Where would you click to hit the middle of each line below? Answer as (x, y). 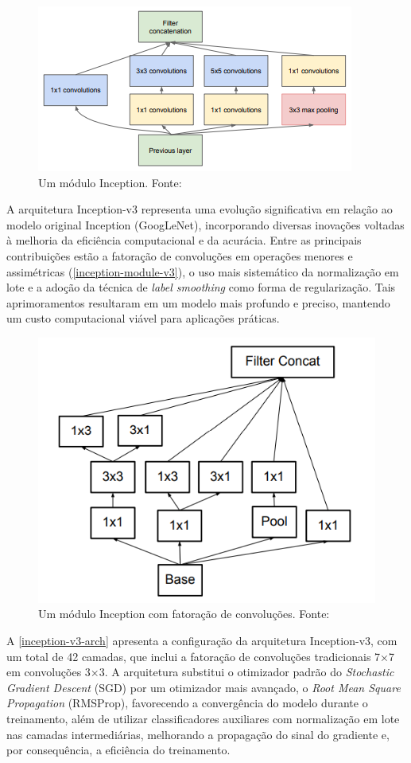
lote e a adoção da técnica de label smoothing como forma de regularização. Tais (201, 287)
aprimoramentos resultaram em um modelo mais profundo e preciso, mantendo (198, 302)
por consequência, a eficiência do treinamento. (118, 750)
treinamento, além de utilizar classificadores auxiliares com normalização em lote (203, 718)
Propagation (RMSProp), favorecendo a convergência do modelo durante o (187, 703)
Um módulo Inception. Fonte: (110, 182)
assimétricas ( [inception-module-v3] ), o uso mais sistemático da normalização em (203, 271)
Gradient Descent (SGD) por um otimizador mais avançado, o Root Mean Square (204, 687)
